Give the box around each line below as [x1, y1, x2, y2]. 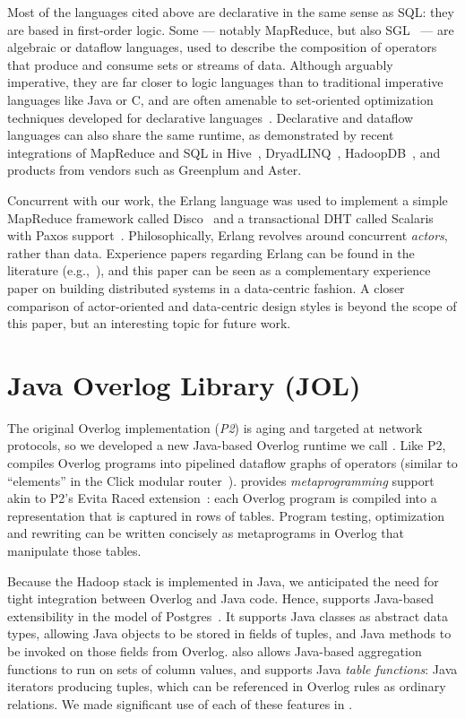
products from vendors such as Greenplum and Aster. [7, 160, 302, 179]
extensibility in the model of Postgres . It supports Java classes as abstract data [7, 606, 449, 625]
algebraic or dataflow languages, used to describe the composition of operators [7, 38, 437, 56]
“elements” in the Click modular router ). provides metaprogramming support [7, 471, 435, 489]
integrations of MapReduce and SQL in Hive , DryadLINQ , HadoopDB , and [7, 143, 441, 161]
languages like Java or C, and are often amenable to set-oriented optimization [7, 90, 434, 108]
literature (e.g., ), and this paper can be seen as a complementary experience [7, 261, 431, 280]
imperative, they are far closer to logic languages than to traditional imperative [7, 73, 443, 91]
